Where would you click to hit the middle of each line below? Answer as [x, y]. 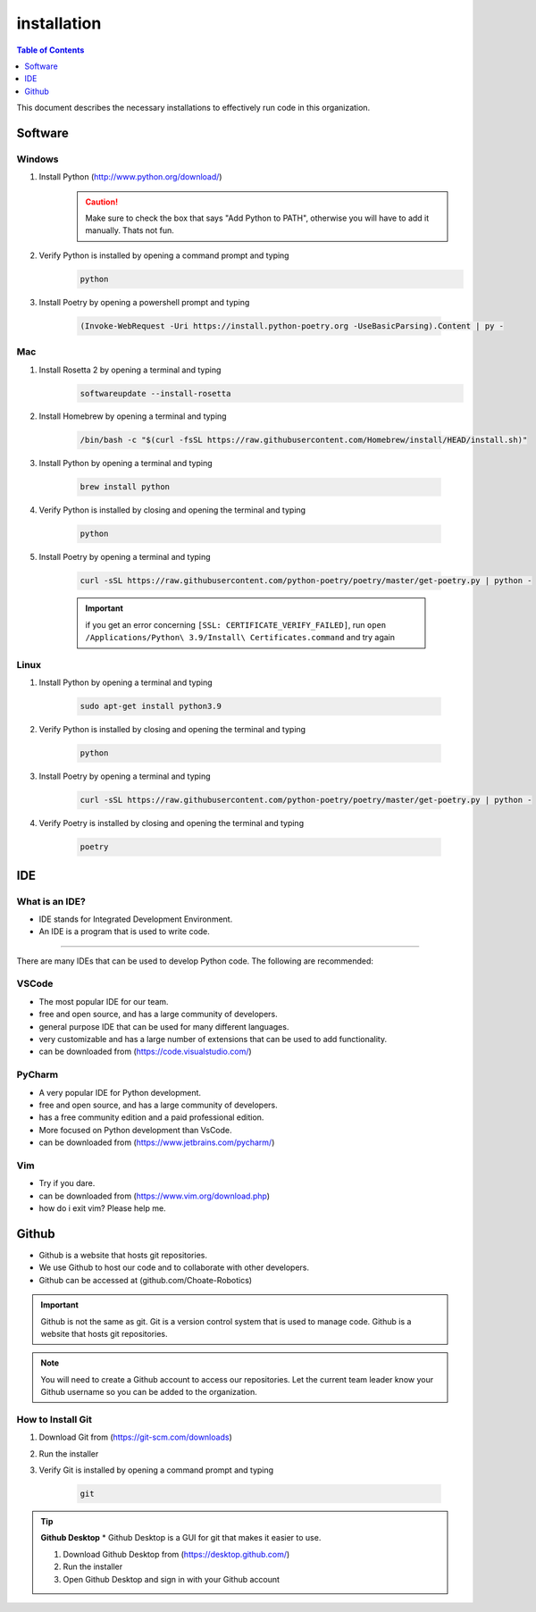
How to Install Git [54, 1419]
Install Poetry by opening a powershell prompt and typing [144, 302]
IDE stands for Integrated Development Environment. [136, 919]
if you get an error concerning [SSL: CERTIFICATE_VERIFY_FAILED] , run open [236, 624]
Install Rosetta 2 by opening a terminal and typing [130, 370]
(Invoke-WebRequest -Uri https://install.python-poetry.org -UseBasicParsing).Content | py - [292, 326]
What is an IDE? [51, 901]
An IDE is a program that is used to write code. [124, 931]
